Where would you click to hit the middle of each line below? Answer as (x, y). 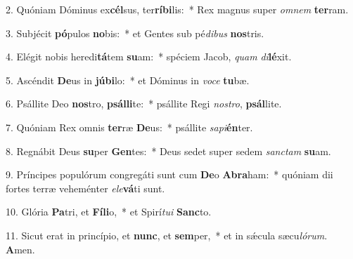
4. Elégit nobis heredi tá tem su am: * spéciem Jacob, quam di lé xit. (149, 57)
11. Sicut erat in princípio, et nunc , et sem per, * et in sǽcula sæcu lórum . (167, 235)
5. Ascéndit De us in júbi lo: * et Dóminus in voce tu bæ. (128, 80)
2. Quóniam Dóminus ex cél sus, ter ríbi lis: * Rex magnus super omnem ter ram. (177, 9)
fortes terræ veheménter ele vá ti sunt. (85, 188)
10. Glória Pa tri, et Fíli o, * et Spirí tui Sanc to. (109, 212)
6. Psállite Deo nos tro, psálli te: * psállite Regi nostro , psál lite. (144, 104)
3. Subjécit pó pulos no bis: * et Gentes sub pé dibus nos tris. (135, 33)
